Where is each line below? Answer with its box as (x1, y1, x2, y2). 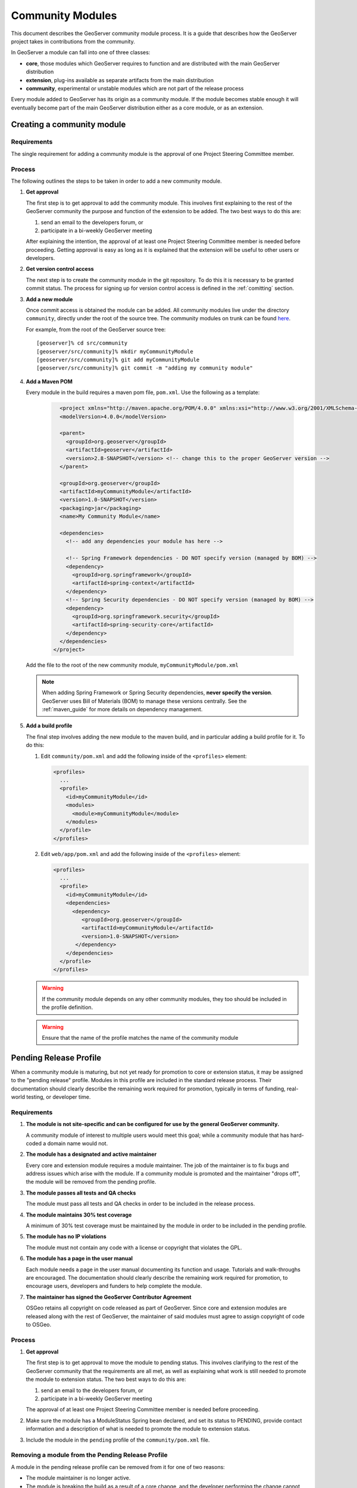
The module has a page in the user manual (26, 1255, 133, 1262)
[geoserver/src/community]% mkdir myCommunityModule (36, 348, 193, 355)
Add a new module (26, 295, 73, 303)
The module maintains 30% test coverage (26, 1211, 132, 1218)
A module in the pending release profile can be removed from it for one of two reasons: (11, 1463, 226, 1470)
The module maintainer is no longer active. (26, 1474, 131, 1481)
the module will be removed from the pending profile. (26, 1178, 156, 1186)
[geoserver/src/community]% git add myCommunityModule (36, 357, 200, 363)
